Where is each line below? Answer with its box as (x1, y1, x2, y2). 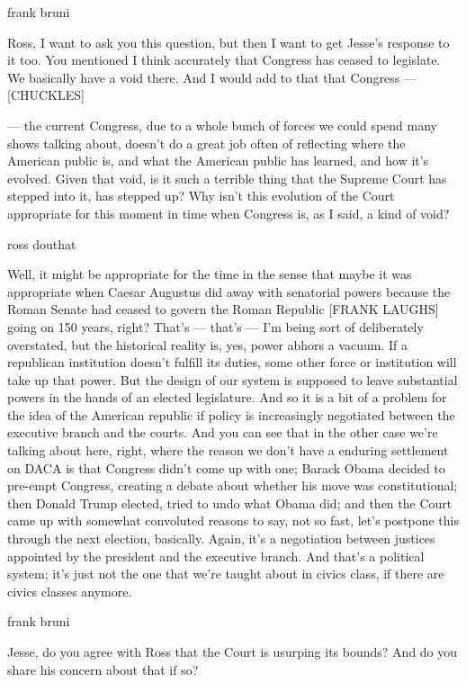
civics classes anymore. (7, 581, 132, 600)
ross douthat (7, 234, 76, 253)
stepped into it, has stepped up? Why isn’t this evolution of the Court (7, 186, 395, 205)
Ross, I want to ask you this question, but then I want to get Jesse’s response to (7, 32, 450, 51)
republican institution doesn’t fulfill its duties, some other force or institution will (7, 353, 457, 372)
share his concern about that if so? (7, 660, 199, 678)
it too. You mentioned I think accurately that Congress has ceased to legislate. (7, 50, 441, 69)
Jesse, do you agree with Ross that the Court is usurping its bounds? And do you (7, 642, 458, 660)
